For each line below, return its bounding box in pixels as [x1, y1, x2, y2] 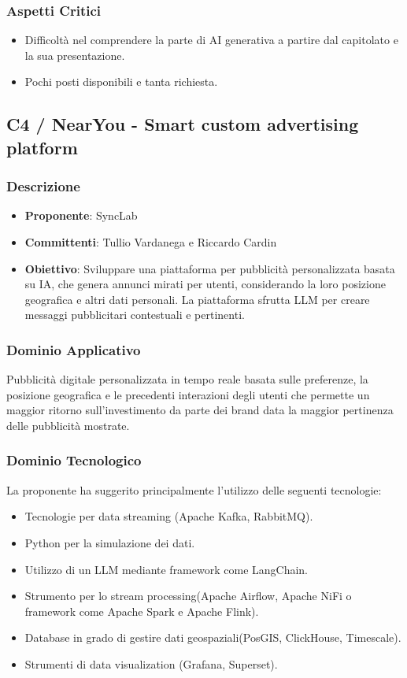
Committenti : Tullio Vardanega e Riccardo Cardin [24, 233, 277, 250]
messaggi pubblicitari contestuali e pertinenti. [24, 306, 245, 323]
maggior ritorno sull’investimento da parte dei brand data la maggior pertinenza [6, 402, 394, 418]
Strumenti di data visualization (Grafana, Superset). [24, 655, 278, 672]
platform [6, 135, 78, 159]
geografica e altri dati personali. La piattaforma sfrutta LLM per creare [24, 291, 370, 307]
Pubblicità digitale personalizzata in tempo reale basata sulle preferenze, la [6, 371, 368, 387]
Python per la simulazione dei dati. [24, 534, 195, 550]
